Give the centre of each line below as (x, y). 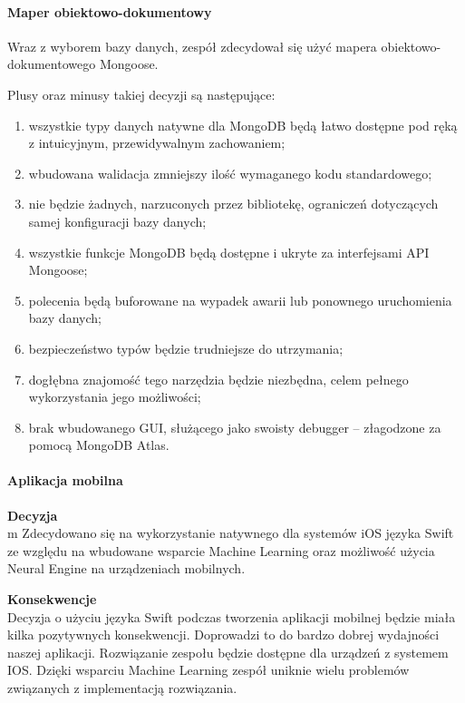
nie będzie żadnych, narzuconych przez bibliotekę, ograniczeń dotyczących (233, 204)
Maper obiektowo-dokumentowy (110, 11)
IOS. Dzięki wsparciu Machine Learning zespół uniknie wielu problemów (208, 670)
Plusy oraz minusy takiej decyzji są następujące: (141, 94)
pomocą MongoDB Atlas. (99, 445)
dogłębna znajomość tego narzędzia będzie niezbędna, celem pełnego (218, 379)
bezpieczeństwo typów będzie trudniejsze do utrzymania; (186, 348)
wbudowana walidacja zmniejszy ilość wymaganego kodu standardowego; (230, 173)
